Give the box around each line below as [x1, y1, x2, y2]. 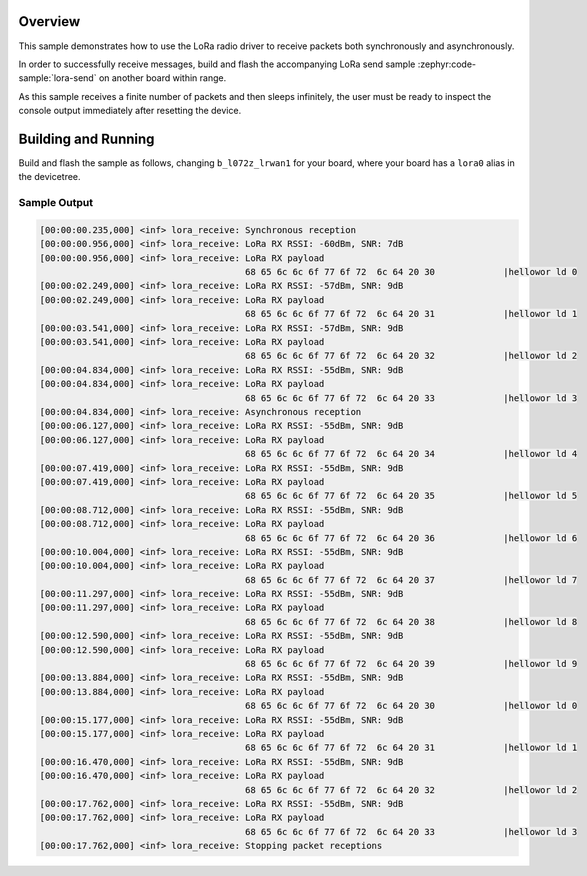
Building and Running [18, 130, 155, 147]
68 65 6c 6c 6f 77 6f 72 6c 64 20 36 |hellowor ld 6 [245, 532, 578, 544]
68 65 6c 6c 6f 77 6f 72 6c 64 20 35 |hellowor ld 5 [245, 490, 578, 502]
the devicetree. [18, 171, 81, 183]
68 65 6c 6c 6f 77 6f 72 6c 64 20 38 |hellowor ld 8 [245, 616, 578, 627]
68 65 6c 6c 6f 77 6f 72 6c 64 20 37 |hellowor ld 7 [245, 574, 578, 585]
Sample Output [18, 196, 94, 210]
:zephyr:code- [417, 58, 477, 70]
